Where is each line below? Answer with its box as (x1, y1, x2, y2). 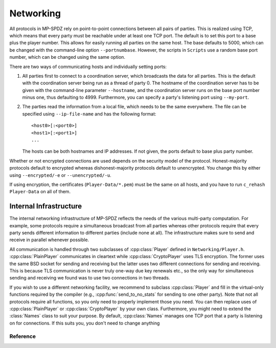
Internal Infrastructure (9, 202, 82, 211)
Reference (9, 333, 36, 340)
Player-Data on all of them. (9, 189, 71, 195)
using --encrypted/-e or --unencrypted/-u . (9, 172, 112, 178)
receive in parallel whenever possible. (9, 237, 89, 243)
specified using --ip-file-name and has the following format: (22, 110, 156, 117)
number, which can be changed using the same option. (9, 54, 125, 60)
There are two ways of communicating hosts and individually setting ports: (9, 63, 167, 69)
